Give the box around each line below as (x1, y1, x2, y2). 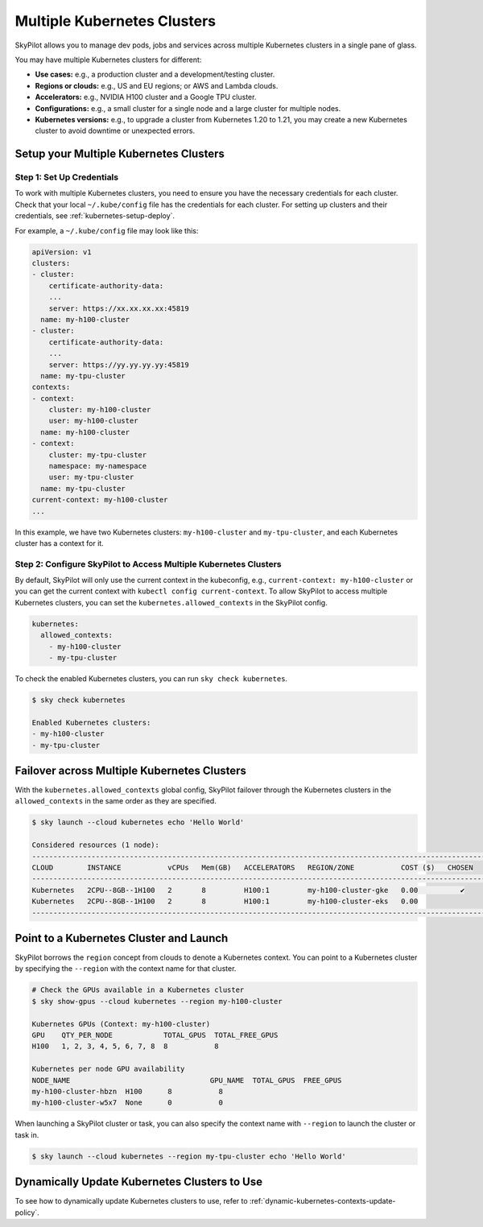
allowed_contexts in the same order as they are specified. (14, 796, 217, 806)
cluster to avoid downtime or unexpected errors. (35, 126, 196, 136)
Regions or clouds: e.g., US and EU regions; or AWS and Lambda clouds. (35, 81, 279, 90)
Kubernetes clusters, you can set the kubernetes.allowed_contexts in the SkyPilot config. (14, 597, 328, 607)
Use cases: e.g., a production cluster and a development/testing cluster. (35, 69, 275, 80)
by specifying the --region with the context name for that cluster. (14, 964, 237, 973)
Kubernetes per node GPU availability (31, 1064, 185, 1074)
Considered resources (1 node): (31, 841, 160, 849)
